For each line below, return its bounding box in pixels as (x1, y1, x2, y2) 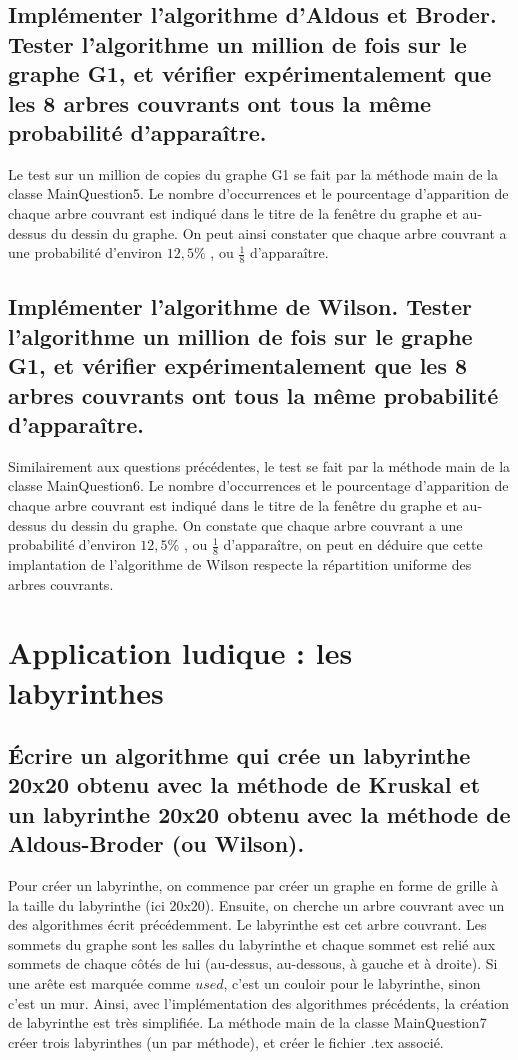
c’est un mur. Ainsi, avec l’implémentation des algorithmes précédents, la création (8, 992, 510, 1013)
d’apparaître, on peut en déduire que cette (223, 534, 483, 555)
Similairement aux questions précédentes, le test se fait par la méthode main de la (8, 455, 511, 476)
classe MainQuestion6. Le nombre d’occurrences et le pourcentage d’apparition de (8, 475, 509, 496)
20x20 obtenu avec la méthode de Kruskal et (8, 769, 481, 800)
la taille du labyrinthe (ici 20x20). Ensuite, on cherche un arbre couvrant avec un (8, 894, 505, 915)
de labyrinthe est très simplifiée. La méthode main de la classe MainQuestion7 (8, 1012, 487, 1033)
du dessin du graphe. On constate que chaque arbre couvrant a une (50, 514, 463, 535)
